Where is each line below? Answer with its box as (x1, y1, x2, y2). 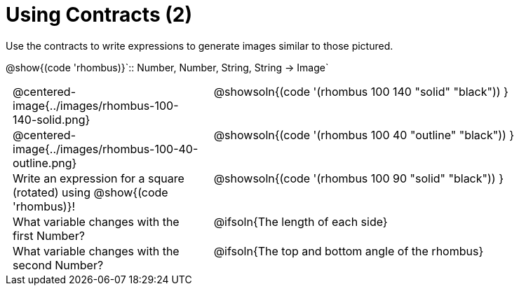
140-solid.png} (13, 112, 90, 127)
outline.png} (13, 155, 77, 170)
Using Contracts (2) (6, 3, 192, 27)
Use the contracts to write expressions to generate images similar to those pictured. (6, 39, 393, 52)
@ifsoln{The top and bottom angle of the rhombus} (213, 243, 484, 258)
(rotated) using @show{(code (13, 185, 168, 199)
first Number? (13, 228, 85, 243)
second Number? (13, 257, 104, 272)
